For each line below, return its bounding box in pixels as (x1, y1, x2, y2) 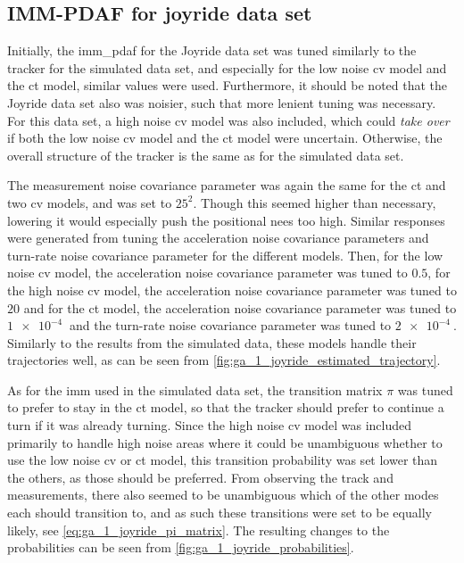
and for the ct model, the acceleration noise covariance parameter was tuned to (23, 298, 457, 317)
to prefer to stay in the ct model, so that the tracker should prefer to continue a (7, 398, 444, 417)
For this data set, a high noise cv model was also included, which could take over (7, 111, 450, 129)
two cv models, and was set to (7, 193, 172, 211)
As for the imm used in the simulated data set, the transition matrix (7, 380, 383, 399)
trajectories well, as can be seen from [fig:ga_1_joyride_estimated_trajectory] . (7, 351, 441, 369)
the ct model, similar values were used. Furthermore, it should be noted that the (7, 76, 448, 95)
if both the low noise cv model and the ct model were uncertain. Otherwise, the (7, 128, 443, 147)
